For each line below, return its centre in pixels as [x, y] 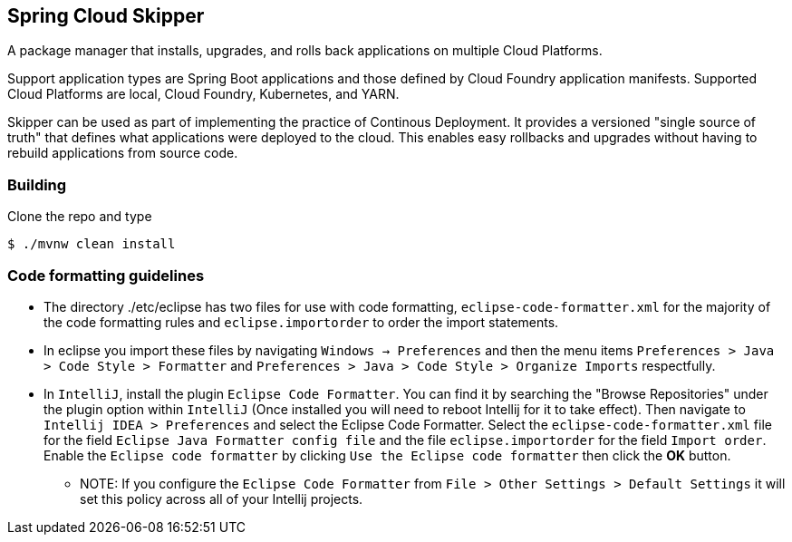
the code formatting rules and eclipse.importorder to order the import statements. [301, 322]
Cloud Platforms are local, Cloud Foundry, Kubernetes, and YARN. [203, 94]
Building [37, 184]
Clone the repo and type [80, 217]
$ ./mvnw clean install [92, 244]
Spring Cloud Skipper [106, 16]
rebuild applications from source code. [123, 153]
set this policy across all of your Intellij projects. [222, 498]
